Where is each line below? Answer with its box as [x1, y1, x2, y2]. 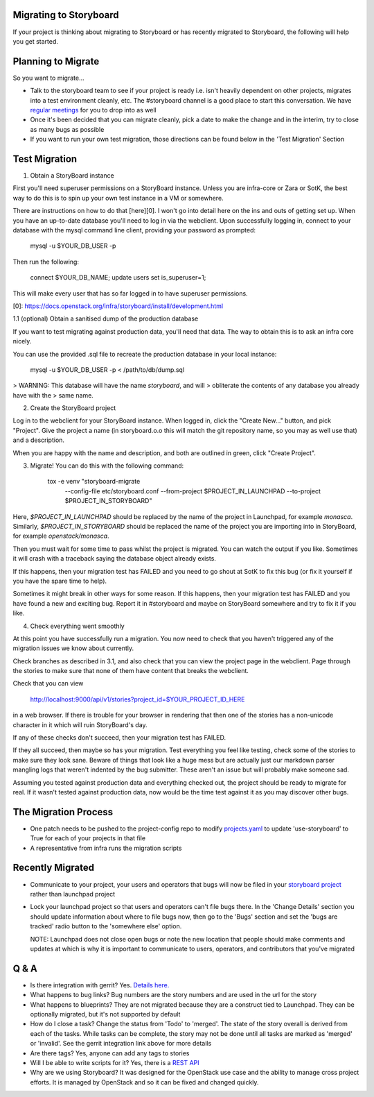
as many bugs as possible [30, 125, 105, 133]
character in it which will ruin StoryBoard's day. [12, 720, 148, 729]
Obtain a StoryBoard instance [30, 171, 114, 180]
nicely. [12, 337, 32, 346]
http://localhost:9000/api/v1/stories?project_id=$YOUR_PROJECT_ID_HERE [30, 695, 245, 704]
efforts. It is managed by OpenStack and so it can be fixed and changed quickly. [30, 1078, 259, 1086]
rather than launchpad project [30, 890, 116, 898]
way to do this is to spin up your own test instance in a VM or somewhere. [12, 194, 224, 202]
